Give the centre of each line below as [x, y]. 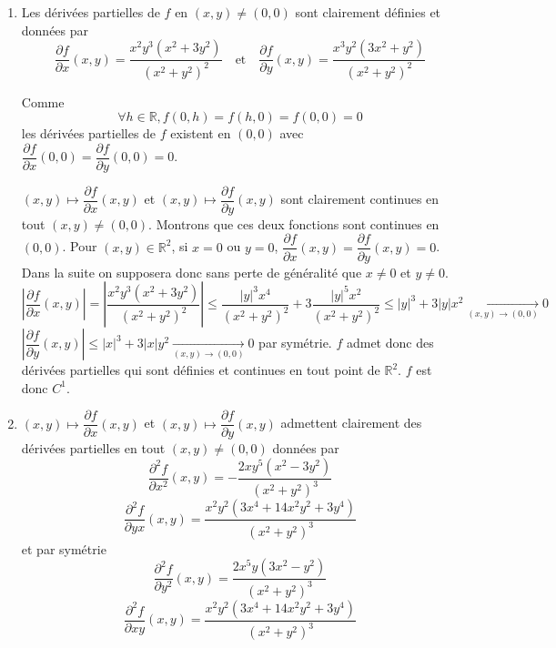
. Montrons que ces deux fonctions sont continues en [294, 223]
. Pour [80, 246]
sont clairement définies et [368, 12]
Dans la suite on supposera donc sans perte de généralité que [192, 272]
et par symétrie [64, 548]
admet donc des [390, 343]
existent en [201, 133]
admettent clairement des [351, 423]
